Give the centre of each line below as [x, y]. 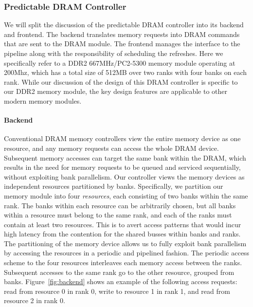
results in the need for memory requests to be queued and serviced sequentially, [122, 167]
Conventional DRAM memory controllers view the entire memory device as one [122, 138]
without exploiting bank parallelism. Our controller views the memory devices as [124, 176]
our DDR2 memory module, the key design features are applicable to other [116, 91]
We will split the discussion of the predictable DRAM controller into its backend [124, 25]
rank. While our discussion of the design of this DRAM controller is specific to [121, 81]
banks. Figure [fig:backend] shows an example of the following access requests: [121, 281]
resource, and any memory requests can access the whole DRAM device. [111, 148]
